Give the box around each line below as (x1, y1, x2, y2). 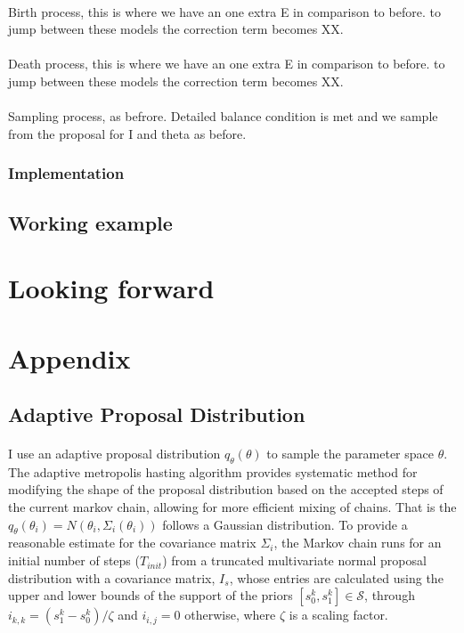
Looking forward (8, 270, 215, 306)
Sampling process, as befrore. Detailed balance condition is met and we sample (8, 107, 438, 126)
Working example (8, 208, 173, 236)
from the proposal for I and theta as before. (8, 124, 247, 142)
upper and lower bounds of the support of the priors (8, 586, 293, 605)
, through (364, 586, 415, 605)
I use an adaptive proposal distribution (8, 444, 221, 463)
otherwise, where (184, 605, 276, 624)
